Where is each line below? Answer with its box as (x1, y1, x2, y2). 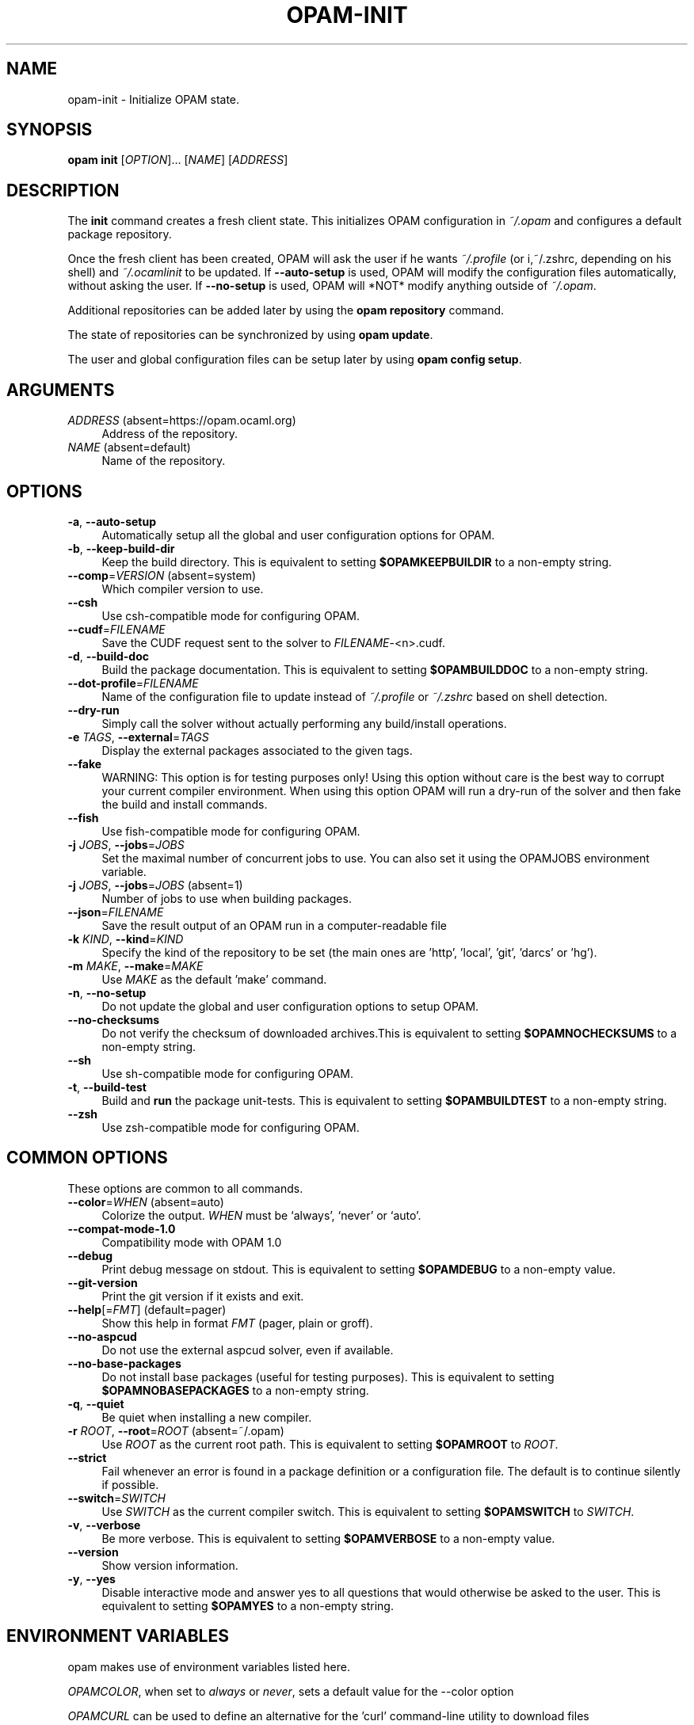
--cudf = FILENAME (67, 622, 166, 636)
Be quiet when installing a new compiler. (101, 1410, 312, 1424)
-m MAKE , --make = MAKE (67, 958, 204, 973)
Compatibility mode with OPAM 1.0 (101, 1235, 282, 1249)
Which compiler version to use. (101, 581, 264, 596)
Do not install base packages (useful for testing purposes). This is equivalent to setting (101, 1369, 555, 1384)
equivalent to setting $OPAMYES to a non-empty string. (101, 1598, 394, 1613)
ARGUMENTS (6, 379, 115, 400)
